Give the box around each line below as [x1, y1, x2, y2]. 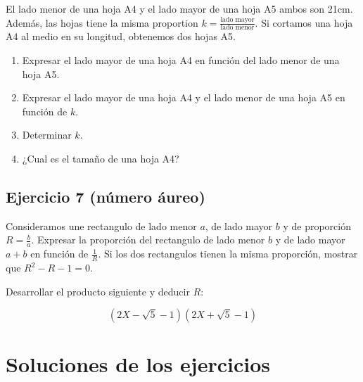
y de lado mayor [275, 232, 345, 247]
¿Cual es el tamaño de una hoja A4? [22, 151, 179, 165]
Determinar [22, 127, 72, 142]
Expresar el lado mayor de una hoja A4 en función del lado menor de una [22, 53, 340, 68]
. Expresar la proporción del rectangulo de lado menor [31, 232, 265, 247]
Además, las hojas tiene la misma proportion [6, 15, 198, 30]
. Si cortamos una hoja [255, 15, 353, 30]
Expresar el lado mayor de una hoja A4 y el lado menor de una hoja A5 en [22, 90, 345, 105]
